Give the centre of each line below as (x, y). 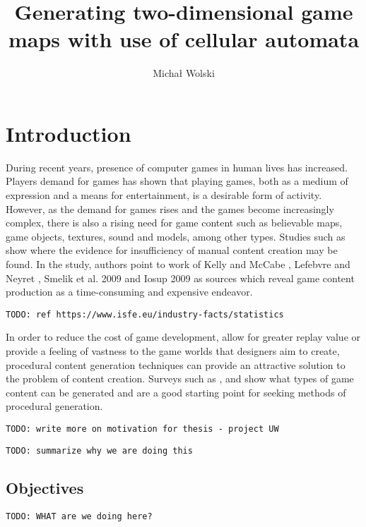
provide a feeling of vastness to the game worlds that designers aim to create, (173, 351)
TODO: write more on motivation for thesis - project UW (142, 429)
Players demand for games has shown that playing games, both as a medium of (177, 181)
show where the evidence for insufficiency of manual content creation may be (172, 250)
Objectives (45, 487)
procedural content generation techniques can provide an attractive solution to (176, 364)
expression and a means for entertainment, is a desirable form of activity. (164, 195)
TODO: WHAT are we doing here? (79, 516)
